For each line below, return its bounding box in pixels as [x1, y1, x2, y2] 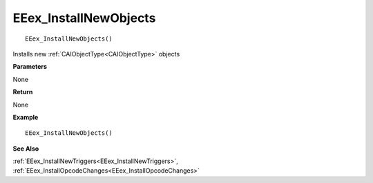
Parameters [12, 63, 48, 71]
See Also [12, 144, 39, 153]
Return [12, 88, 33, 96]
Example [12, 113, 39, 121]
